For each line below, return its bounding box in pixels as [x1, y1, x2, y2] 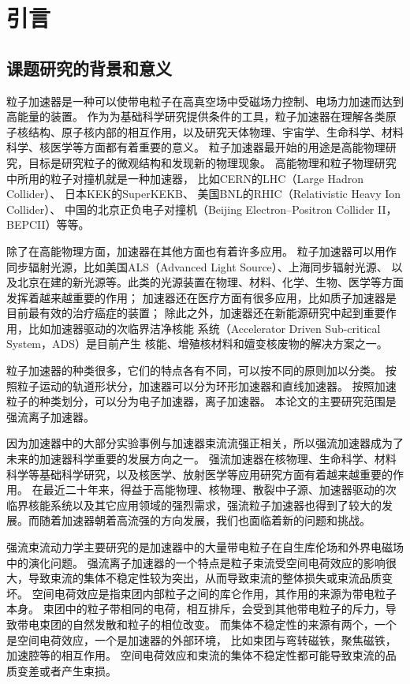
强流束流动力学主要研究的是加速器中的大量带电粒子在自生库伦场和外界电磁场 [6, 539, 404, 555]
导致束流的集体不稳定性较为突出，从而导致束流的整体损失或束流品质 [28, 570, 382, 586]
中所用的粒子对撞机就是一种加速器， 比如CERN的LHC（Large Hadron [6, 170, 364, 186]
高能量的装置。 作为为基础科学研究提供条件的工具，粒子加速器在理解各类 [6, 108, 386, 125]
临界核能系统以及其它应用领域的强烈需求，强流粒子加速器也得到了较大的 [6, 496, 382, 513]
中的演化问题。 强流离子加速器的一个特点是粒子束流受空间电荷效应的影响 [6, 554, 386, 570]
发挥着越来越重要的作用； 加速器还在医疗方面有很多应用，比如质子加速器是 [6, 289, 397, 305]
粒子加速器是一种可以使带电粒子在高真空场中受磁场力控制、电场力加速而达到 [6, 92, 404, 109]
